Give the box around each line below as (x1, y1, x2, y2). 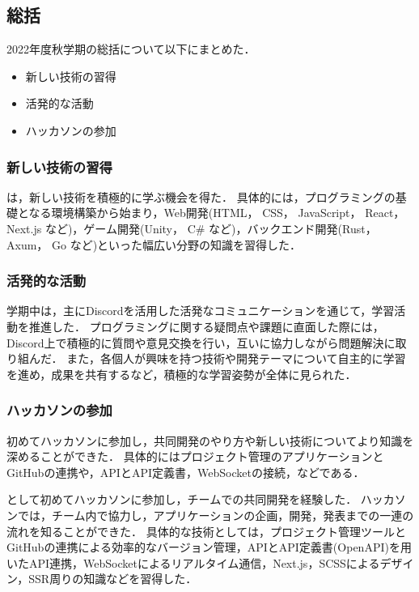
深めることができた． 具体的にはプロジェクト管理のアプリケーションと (6, 448, 384, 465)
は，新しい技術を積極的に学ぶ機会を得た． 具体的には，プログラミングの (6, 188, 396, 205)
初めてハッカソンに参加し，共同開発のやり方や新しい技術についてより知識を (6, 432, 414, 449)
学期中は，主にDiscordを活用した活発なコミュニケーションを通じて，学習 (6, 302, 395, 319)
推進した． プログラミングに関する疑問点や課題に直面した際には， (28, 317, 384, 334)
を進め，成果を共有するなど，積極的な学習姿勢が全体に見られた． (6, 365, 357, 382)
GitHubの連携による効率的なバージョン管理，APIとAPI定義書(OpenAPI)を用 (6, 539, 412, 556)
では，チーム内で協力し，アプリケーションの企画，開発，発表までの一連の (17, 506, 414, 523)
